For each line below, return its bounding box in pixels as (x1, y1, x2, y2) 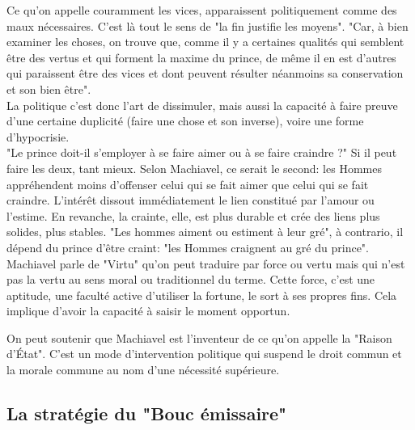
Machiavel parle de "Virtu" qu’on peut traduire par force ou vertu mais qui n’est (6, 255, 405, 272)
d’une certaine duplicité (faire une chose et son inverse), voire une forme (6, 112, 364, 129)
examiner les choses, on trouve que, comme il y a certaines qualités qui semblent (6, 33, 404, 50)
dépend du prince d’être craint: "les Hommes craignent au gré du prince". (6, 238, 369, 255)
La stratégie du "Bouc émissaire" (6, 401, 287, 426)
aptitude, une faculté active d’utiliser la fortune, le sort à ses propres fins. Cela (6, 286, 397, 303)
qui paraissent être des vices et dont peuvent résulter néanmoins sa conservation (6, 65, 404, 82)
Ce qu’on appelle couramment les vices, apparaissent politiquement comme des (6, 2, 397, 18)
